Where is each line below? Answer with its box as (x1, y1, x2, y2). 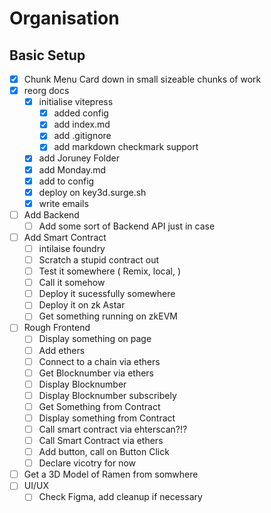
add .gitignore (53, 130, 112, 142)
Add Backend (23, 208, 80, 221)
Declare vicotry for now (38, 457, 137, 469)
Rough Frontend (23, 322, 91, 334)
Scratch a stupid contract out (38, 254, 160, 266)
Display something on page (38, 333, 152, 345)
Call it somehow (38, 277, 106, 289)
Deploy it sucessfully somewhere (38, 288, 176, 300)
